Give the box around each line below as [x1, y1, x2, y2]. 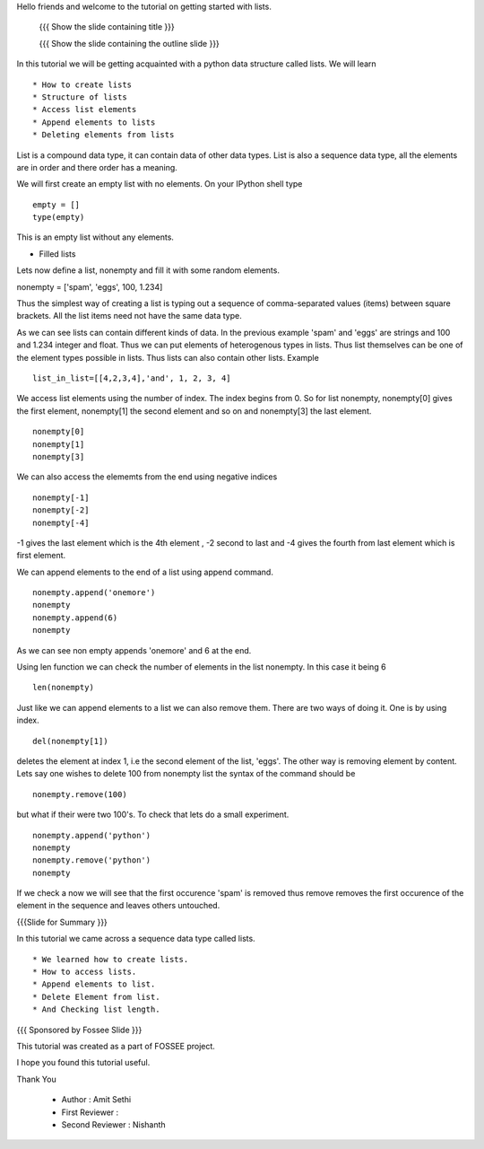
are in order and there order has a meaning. [16, 162, 178, 172]
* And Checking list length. [32, 1004, 160, 1014]
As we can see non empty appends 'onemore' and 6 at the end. [16, 645, 252, 655]
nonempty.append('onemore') [32, 588, 156, 598]
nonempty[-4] [32, 517, 90, 528]
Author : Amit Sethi [61, 1094, 132, 1105]
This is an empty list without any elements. [16, 232, 175, 242]
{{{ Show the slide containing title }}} [39, 22, 175, 32]
